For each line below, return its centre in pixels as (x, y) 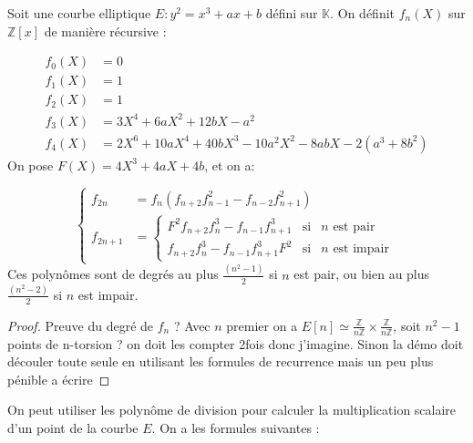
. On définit (363, 13)
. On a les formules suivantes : (236, 427)
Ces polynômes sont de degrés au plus (113, 274)
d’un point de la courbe (73, 427)
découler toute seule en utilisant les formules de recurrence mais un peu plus (221, 361)
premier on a (262, 325)
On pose (31, 165)
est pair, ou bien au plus (362, 274)
